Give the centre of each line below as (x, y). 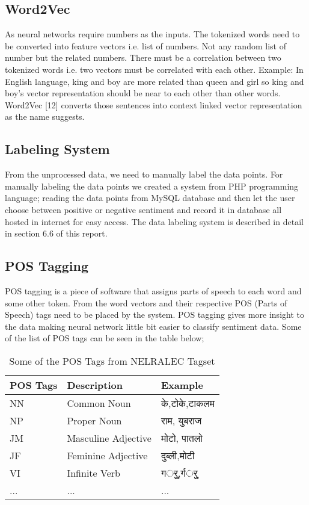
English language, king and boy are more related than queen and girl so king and (154, 81)
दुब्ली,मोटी (178, 455)
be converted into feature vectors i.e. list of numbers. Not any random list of (145, 45)
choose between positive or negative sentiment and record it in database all (143, 209)
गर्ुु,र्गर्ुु (179, 472)
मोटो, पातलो (182, 438)
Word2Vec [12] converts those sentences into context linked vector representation (154, 104)
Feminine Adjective (107, 455)
